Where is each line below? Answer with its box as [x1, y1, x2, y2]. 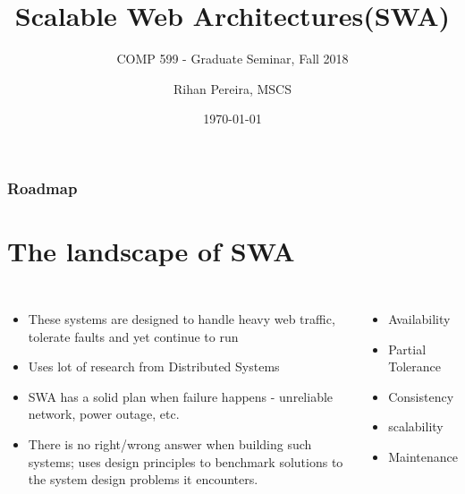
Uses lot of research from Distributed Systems [28, 357, 280, 376]
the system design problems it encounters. [28, 470, 258, 489]
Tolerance [388, 357, 441, 376]
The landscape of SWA [7, 233, 295, 269]
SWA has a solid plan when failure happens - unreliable [28, 387, 334, 405]
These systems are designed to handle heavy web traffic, [28, 309, 335, 328]
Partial [388, 339, 427, 358]
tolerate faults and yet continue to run [28, 327, 239, 345]
